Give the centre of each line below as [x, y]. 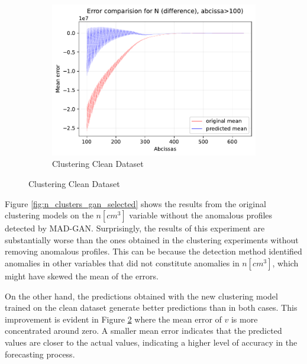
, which [285, 263]
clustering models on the [49, 215]
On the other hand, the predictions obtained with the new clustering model [141, 296]
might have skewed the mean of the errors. [82, 276]
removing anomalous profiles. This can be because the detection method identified [153, 251]
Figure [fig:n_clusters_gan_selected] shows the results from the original [135, 203]
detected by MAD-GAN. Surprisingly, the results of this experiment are [135, 228]
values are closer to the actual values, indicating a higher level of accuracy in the [151, 342]
